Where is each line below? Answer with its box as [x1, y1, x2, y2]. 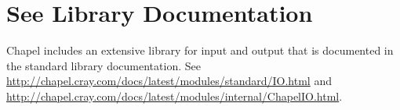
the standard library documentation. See [6, 57, 201, 73]
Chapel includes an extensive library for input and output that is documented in [6, 42, 394, 59]
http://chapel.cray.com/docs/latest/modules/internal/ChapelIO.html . [6, 87, 343, 104]
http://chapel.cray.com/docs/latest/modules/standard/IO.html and [6, 73, 332, 89]
